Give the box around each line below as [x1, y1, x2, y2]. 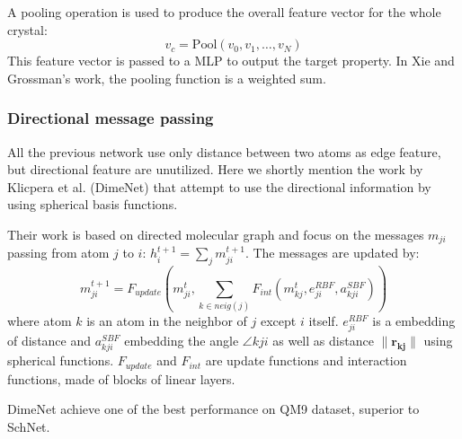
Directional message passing [7, 107, 214, 129]
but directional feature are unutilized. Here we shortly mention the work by [7, 160, 423, 179]
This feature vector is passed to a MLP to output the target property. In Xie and [7, 51, 455, 70]
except [260, 311, 297, 329]
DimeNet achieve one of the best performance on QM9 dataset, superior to [7, 399, 420, 418]
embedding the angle [124, 331, 239, 350]
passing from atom [7, 243, 110, 262]
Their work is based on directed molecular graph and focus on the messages [7, 224, 424, 243]
